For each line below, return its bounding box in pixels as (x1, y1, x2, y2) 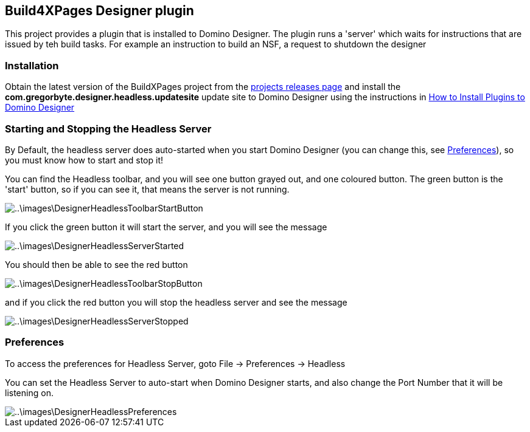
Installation (5, 59, 59, 72)
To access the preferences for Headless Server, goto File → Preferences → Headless (5, 358, 346, 369)
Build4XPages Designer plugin (5, 3, 194, 18)
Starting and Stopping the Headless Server (5, 122, 212, 135)
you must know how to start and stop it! (5, 154, 164, 165)
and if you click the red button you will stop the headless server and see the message (5, 297, 347, 307)
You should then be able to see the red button (5, 259, 188, 270)
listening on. (5, 387, 54, 398)
